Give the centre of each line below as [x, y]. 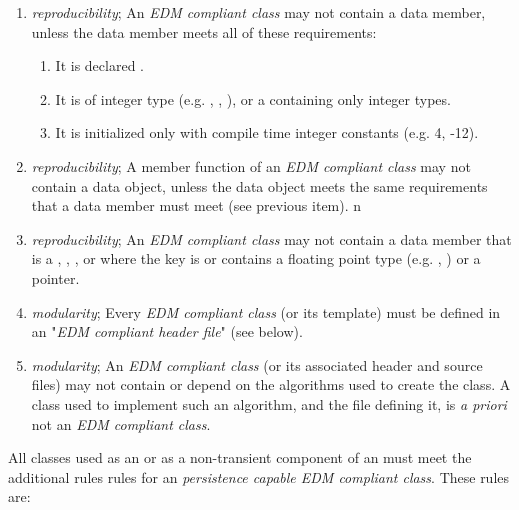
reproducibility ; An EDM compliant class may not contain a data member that [271, 238]
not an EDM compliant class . [121, 423]
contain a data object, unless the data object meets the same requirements [259, 185]
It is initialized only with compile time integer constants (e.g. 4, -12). [267, 132]
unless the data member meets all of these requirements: [204, 31]
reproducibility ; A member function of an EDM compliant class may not [251, 165]
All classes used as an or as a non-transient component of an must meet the [240, 457]
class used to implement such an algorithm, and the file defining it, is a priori [269, 403]
